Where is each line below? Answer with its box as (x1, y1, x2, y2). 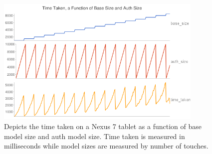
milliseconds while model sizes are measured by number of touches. (4, 141, 209, 151)
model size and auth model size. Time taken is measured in (4, 131, 185, 141)
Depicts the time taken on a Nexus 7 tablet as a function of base (4, 121, 202, 132)
